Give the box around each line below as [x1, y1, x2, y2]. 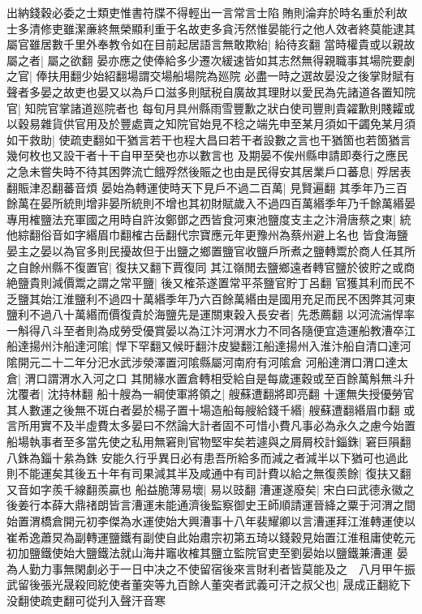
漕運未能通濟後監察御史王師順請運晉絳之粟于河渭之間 [131, 496, 416, 513]
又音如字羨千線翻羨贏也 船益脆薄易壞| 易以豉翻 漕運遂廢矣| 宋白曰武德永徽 [6, 480, 403, 497]
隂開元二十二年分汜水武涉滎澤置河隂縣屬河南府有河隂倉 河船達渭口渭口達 [6, 354, 397, 371]
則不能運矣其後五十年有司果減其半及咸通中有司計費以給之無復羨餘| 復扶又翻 [6, 465, 411, 482]
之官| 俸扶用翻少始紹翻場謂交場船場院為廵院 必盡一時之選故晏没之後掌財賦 [6, 67, 404, 84]
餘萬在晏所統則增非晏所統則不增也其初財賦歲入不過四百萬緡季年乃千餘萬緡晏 [6, 195, 416, 212]
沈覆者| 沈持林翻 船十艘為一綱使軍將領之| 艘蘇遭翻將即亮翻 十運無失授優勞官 [6, 385, 415, 402]
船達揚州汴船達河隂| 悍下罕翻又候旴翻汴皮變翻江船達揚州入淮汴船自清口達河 [6, 337, 411, 354]
